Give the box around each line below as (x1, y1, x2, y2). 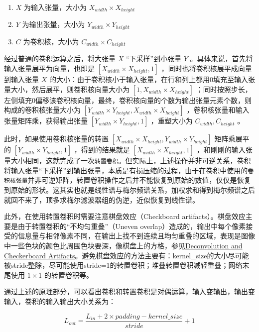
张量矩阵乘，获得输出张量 (4, 115, 88, 126)
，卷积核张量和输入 (186, 105, 250, 115)
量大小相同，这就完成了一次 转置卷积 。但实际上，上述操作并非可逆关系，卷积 (4, 155, 251, 166)
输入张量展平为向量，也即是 (4, 63, 95, 73)
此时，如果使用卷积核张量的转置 (4, 133, 109, 144)
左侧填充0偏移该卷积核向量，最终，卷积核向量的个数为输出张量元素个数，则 (4, 95, 252, 105)
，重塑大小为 (150, 115, 193, 126)
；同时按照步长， (196, 84, 252, 94)
